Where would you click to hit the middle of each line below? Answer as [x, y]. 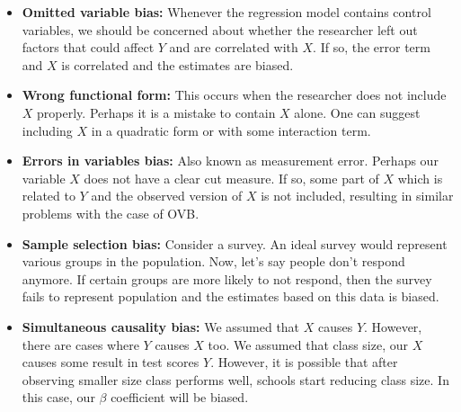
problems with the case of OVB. [111, 213]
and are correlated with [234, 47]
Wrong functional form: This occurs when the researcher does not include [234, 95]
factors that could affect [88, 47]
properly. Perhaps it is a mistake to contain [156, 112]
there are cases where [80, 344]
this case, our [58, 397]
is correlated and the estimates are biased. [177, 64]
